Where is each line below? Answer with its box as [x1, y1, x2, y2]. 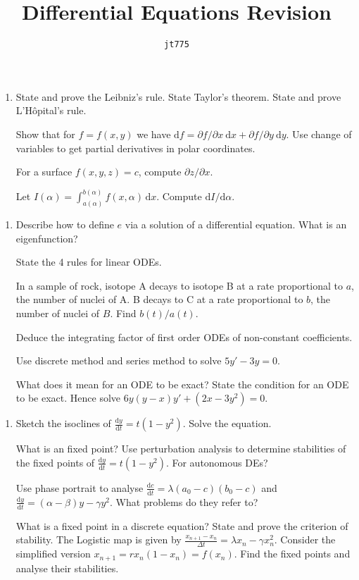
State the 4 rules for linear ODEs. [15, 254, 162, 269]
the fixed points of [15, 455, 95, 469]
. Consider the [274, 532, 336, 547]
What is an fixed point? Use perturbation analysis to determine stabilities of [15, 441, 346, 456]
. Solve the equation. [182, 416, 272, 431]
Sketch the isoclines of [15, 416, 111, 431]
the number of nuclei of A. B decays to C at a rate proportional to [15, 292, 303, 307]
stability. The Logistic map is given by [15, 532, 182, 547]
